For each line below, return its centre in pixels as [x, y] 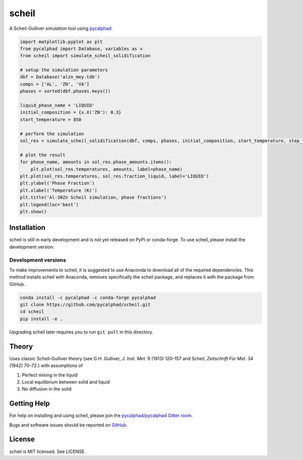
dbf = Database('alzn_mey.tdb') [60, 77]
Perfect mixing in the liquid [50, 375]
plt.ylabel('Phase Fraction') [57, 183]
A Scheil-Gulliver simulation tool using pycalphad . [61, 28]
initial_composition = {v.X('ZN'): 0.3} [70, 112]
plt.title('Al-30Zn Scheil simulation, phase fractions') [93, 198]
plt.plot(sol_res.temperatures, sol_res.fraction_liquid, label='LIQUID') [115, 176]
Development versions [38, 260]
